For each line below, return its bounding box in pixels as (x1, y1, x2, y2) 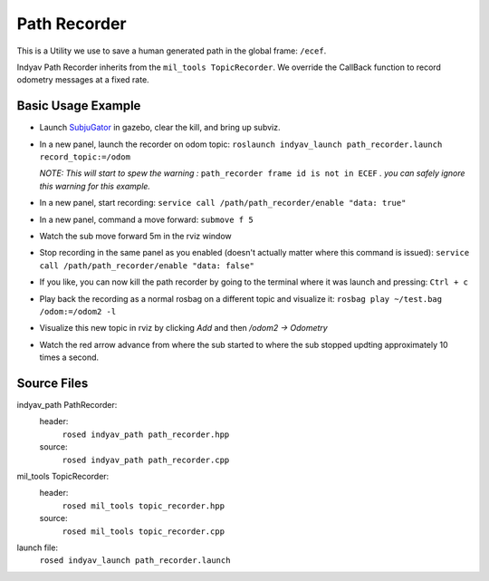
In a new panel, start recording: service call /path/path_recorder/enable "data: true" (39, 198, 407, 208)
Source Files (16, 375, 89, 391)
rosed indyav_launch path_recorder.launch (39, 556, 231, 566)
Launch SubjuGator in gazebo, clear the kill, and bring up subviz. (39, 122, 281, 133)
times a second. (39, 352, 100, 363)
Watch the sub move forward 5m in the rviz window (39, 230, 233, 241)
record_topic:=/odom (39, 152, 131, 162)
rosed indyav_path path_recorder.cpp (62, 454, 230, 465)
